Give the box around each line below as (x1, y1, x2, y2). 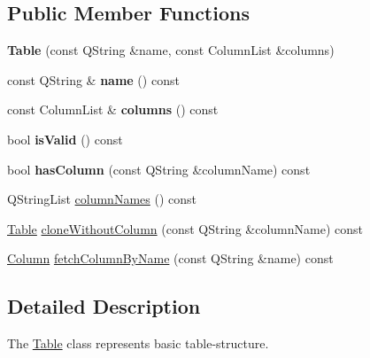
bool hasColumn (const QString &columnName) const (7, 160, 311, 178)
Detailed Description (7, 292, 201, 320)
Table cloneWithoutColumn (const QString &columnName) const (7, 219, 363, 237)
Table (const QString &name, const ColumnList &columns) (7, 41, 335, 59)
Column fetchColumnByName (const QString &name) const (7, 249, 334, 268)
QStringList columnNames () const (7, 190, 197, 208)
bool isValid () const (7, 129, 123, 148)
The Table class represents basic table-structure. (7, 334, 269, 353)
